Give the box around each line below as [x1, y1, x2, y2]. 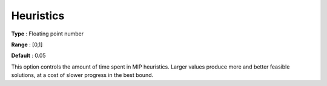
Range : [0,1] [11, 41, 43, 48]
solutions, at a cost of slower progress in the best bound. [11, 72, 154, 79]
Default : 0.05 [11, 52, 46, 60]
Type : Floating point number [11, 30, 84, 37]
